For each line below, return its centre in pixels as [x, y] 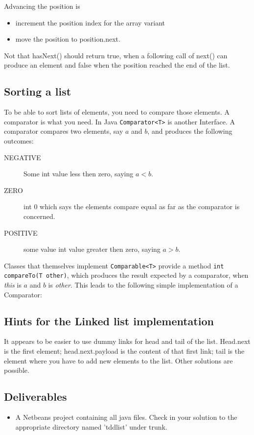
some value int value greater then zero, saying [92, 249]
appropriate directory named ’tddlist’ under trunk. [91, 426]
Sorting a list [38, 91]
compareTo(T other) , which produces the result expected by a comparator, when [126, 275]
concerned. [39, 216]
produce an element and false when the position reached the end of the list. [117, 65]
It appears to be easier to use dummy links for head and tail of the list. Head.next [127, 341]
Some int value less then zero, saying [79, 174]
